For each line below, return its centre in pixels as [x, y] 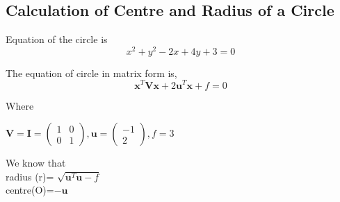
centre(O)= [30, 190]
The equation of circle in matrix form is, [91, 73]
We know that [36, 163]
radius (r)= [30, 176]
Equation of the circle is [57, 39]
